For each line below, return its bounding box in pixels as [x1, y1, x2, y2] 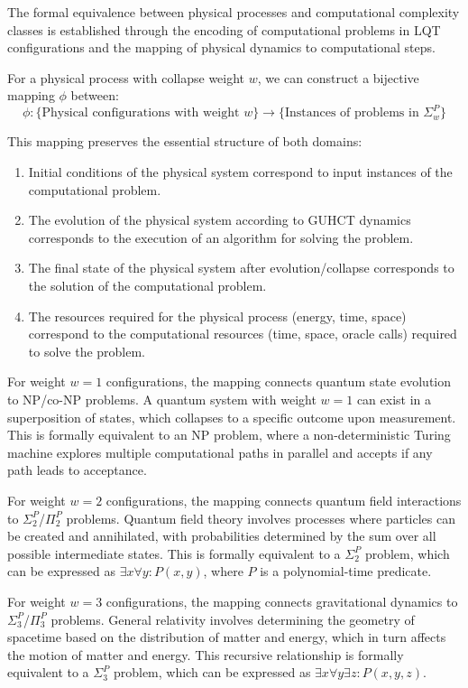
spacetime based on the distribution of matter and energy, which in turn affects [7, 628, 446, 646]
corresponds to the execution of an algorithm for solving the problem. [28, 228, 414, 246]
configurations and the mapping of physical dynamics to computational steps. [7, 38, 436, 57]
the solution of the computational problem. [28, 276, 267, 295]
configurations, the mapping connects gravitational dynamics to [106, 591, 458, 610]
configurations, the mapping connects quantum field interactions [106, 490, 462, 509]
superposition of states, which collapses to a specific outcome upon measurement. [7, 407, 456, 426]
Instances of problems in [284, 107, 419, 120]
